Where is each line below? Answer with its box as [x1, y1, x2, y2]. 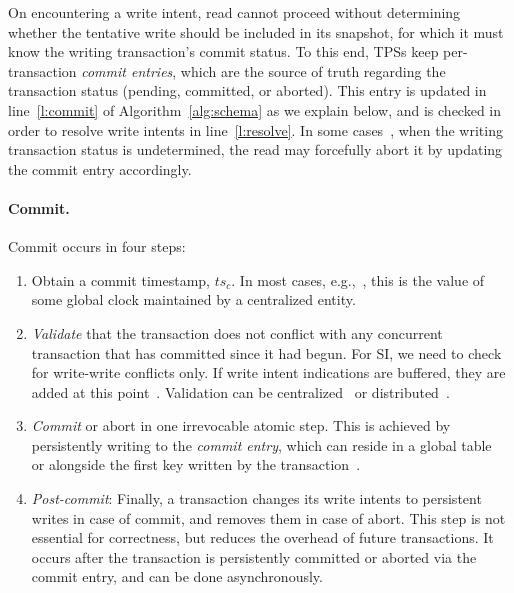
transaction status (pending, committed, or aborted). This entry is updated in [8, 80, 487, 101]
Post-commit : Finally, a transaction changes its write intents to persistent [31, 488, 482, 509]
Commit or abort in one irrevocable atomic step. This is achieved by [31, 415, 451, 436]
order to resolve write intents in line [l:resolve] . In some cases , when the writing [8, 119, 503, 140]
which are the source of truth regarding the [180, 60, 446, 81]
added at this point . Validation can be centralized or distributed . [31, 381, 450, 402]
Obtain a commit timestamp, [31, 269, 210, 290]
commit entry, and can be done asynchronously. [31, 566, 323, 587]
